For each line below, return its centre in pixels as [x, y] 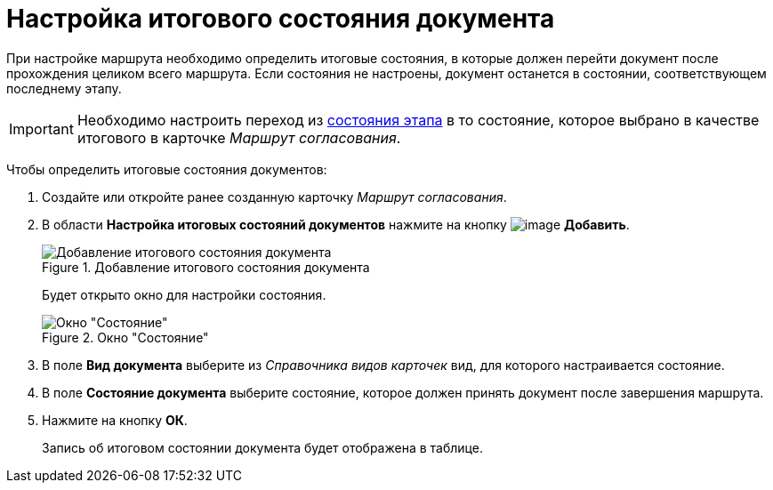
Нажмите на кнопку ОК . [115, 420]
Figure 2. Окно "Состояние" [125, 337]
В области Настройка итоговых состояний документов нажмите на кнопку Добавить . [336, 224]
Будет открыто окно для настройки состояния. [184, 294]
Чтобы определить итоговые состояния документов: [167, 169]
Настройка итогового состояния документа [281, 19]
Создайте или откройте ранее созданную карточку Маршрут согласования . [274, 197]
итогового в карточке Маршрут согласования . [239, 137]
